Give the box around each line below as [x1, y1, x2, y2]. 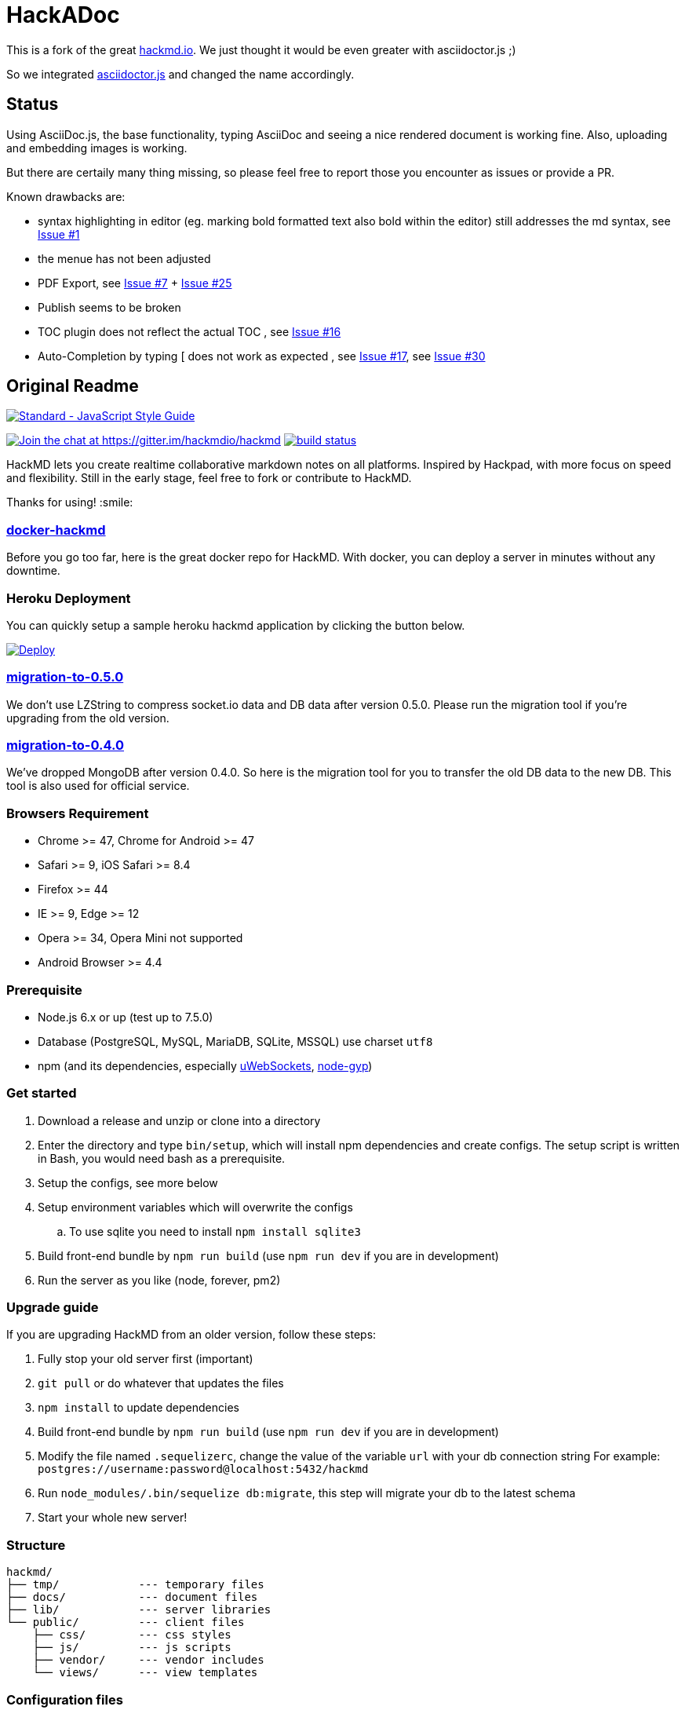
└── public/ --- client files [6, 1616, 245, 1629]
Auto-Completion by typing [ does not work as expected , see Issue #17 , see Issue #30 [38, 349, 486, 363]
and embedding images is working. [6, 141, 188, 155]
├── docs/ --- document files [6, 1591, 258, 1604]
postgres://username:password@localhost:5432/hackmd [38, 1463, 369, 1476]
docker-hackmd [6, 521, 106, 538]
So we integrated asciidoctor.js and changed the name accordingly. [6, 67, 355, 81]
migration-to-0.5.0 [6, 669, 124, 685]
